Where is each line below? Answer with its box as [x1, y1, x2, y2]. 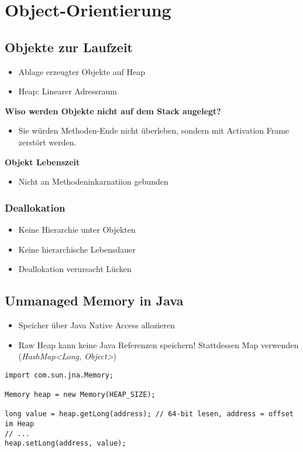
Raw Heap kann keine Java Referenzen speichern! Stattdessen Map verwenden [18, 338, 299, 351]
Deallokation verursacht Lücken [18, 263, 132, 275]
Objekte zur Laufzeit [5, 38, 133, 56]
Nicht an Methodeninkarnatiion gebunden [18, 175, 168, 188]
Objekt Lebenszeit [5, 155, 80, 168]
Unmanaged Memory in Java [5, 291, 184, 310]
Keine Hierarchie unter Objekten [18, 223, 136, 235]
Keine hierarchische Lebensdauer [18, 243, 136, 255]
